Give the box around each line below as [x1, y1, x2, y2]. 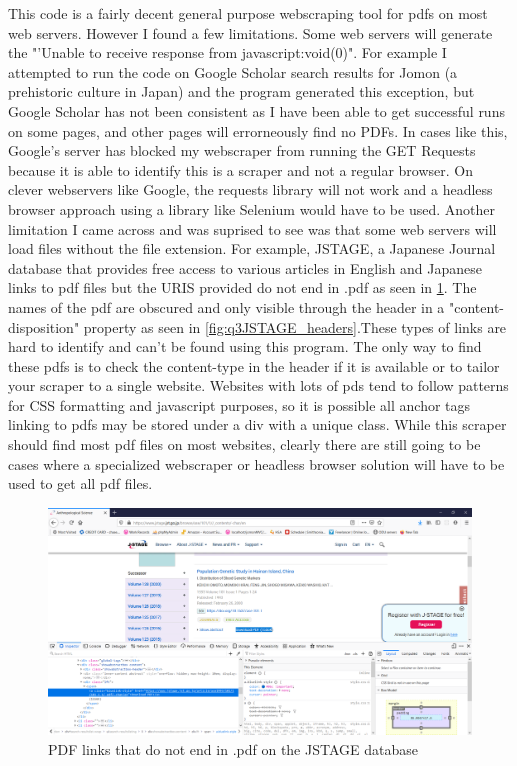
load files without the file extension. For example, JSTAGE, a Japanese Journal [8, 238, 496, 259]
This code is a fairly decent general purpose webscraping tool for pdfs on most [8, 3, 488, 23]
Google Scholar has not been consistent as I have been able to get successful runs [8, 100, 505, 121]
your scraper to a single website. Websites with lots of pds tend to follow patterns [8, 375, 509, 396]
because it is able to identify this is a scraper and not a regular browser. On [8, 159, 474, 180]
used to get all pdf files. [8, 473, 153, 494]
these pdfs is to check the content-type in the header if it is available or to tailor [8, 355, 500, 376]
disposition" [8, 316, 80, 337]
